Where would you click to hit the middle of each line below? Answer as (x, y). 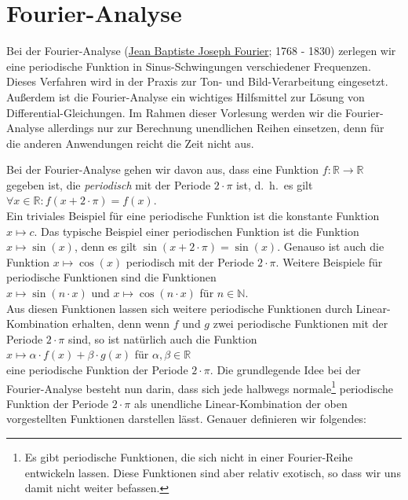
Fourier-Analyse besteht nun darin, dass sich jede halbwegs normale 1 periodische (200, 387)
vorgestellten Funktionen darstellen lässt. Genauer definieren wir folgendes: (187, 419)
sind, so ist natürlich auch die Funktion (163, 338)
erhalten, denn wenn (121, 324)
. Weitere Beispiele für (329, 261)
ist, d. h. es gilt (275, 184)
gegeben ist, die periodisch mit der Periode (109, 184)
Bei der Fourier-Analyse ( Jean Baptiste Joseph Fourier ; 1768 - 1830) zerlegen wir (201, 51)
